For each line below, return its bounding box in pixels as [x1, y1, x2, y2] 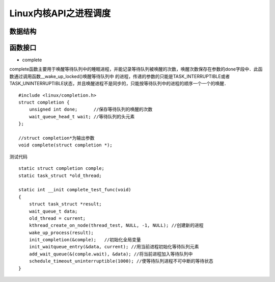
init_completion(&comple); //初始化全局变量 [29, 237, 141, 243]
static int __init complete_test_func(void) [18, 187, 132, 193]
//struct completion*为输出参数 [18, 135, 95, 141]
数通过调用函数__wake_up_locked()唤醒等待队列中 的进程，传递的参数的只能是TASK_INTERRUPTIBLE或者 [9, 73, 230, 79]
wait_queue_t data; [29, 208, 78, 214]
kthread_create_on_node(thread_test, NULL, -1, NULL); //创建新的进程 [29, 222, 204, 228]
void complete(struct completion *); [18, 142, 113, 148]
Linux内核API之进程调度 [9, 8, 111, 19]
